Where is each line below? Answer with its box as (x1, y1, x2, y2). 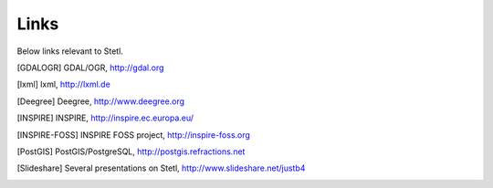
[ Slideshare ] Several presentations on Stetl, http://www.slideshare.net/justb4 (16, 162, 306, 173)
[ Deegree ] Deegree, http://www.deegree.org (16, 96, 185, 107)
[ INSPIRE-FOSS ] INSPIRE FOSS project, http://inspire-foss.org (16, 129, 251, 141)
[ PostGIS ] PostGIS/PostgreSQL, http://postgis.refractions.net (16, 146, 246, 157)
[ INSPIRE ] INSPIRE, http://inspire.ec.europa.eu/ (16, 112, 194, 123)
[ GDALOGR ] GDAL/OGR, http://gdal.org (16, 62, 164, 73)
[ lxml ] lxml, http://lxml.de (16, 78, 111, 90)
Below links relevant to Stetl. (16, 46, 123, 57)
